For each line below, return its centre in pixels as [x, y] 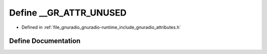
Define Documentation [45, 41]
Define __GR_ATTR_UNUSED [68, 13]
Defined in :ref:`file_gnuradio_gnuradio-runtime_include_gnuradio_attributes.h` [101, 27]
